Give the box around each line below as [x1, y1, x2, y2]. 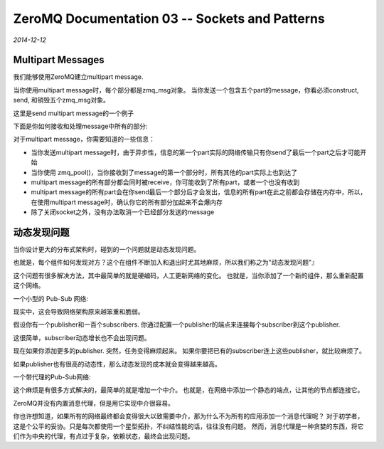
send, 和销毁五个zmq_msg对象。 [13, 96, 110, 105]
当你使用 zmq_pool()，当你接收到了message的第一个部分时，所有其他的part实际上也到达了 [31, 168, 298, 176]
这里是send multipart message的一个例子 [13, 109, 134, 117]
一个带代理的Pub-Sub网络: [13, 372, 92, 381]
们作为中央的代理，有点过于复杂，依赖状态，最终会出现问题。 [13, 431, 194, 440]
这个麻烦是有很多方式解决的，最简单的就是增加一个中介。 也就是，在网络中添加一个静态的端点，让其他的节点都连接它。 [13, 386, 364, 394]
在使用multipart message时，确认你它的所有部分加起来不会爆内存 [31, 198, 223, 206]
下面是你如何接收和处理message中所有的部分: [13, 122, 148, 131]
